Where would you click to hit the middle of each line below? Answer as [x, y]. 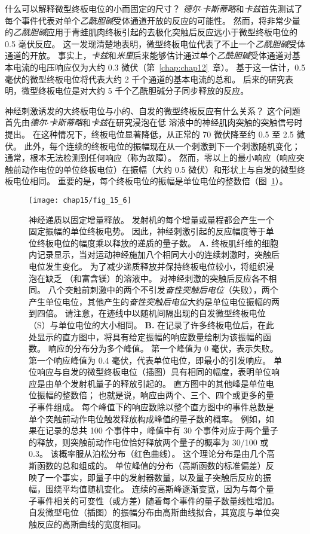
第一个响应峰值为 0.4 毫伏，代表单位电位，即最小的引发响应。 [150, 360]
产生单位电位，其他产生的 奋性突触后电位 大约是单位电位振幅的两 [154, 301]
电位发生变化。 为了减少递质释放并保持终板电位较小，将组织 [147, 266]
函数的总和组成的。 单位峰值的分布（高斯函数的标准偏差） [151, 466]
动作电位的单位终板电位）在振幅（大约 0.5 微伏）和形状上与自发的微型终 [163, 169]
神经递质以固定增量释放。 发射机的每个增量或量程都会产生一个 [151, 219]
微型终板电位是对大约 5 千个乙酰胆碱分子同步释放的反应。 [135, 91]
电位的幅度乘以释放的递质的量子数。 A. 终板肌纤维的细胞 [166, 242]
